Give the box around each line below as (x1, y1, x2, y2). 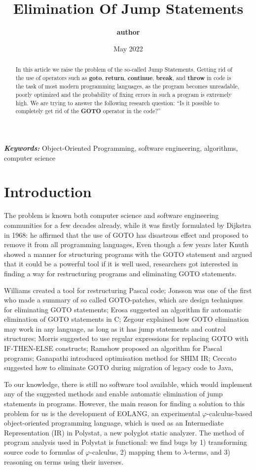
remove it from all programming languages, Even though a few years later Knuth (4, 239, 249, 250)
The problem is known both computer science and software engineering (4, 210, 219, 220)
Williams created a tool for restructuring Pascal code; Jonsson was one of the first (4, 285, 252, 295)
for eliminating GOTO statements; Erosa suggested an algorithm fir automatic (4, 304, 242, 314)
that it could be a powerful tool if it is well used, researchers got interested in (4, 258, 238, 269)
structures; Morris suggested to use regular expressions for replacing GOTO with (4, 333, 249, 343)
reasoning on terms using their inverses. (4, 456, 124, 467)
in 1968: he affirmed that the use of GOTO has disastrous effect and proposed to (4, 229, 248, 240)
